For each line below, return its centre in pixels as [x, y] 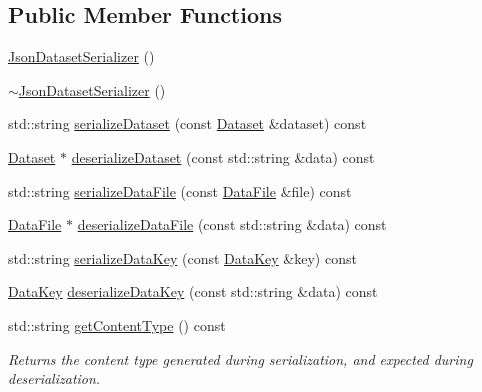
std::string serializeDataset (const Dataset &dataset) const [187, 123]
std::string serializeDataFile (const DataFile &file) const [180, 190]
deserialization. [54, 378]
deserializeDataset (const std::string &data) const [223, 156]
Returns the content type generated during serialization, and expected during [240, 358]
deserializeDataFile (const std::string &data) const [232, 224]
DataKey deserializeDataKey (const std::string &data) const [193, 291]
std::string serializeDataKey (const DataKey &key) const [182, 257]
